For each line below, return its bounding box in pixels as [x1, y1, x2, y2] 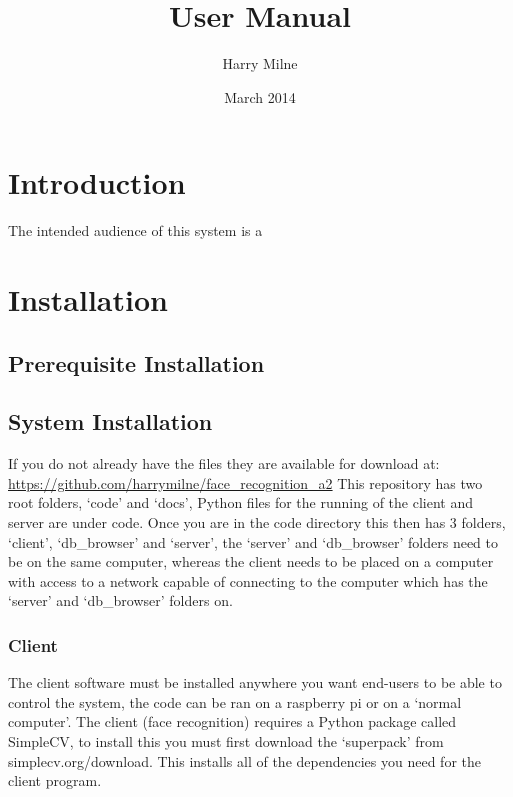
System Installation [8, 406, 213, 437]
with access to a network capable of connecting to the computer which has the [8, 570, 488, 591]
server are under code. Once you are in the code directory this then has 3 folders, [8, 511, 506, 532]
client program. [8, 770, 102, 791]
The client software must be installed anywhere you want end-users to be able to [8, 672, 502, 693]
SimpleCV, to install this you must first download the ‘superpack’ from [8, 730, 444, 751]
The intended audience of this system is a [8, 220, 263, 241]
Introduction [8, 162, 186, 203]
